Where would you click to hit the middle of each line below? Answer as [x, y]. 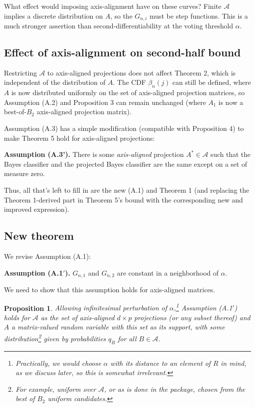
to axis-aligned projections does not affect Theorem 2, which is [141, 72]
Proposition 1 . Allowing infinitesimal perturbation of [86, 308]
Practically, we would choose [58, 363]
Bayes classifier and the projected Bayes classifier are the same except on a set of [126, 164]
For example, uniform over [56, 389]
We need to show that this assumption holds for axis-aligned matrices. [110, 290]
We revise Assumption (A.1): [48, 256]
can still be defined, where [212, 82]
